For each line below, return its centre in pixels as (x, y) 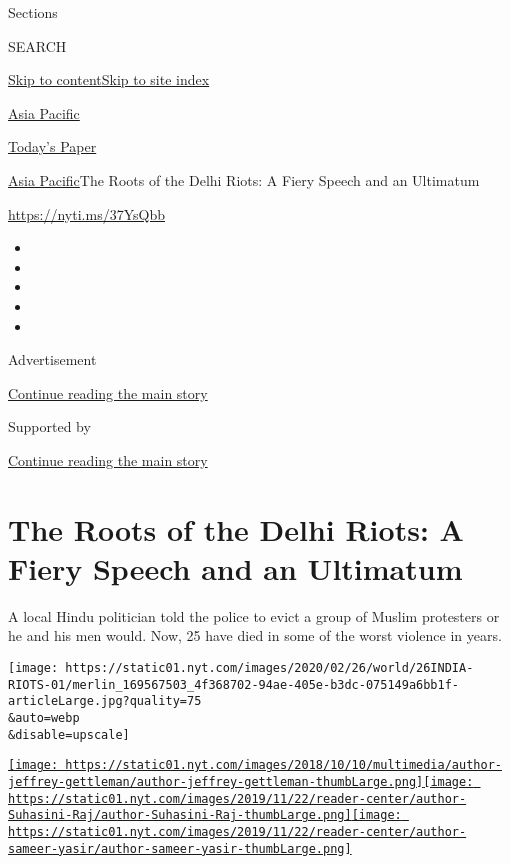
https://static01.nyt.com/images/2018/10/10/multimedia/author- (283, 765)
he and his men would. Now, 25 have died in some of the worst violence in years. (255, 635)
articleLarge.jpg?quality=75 (105, 701)
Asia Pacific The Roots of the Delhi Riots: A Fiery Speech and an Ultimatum (244, 179)
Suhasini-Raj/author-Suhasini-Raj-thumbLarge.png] (180, 815)
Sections (33, 12)
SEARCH (37, 45)
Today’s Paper (52, 146)
